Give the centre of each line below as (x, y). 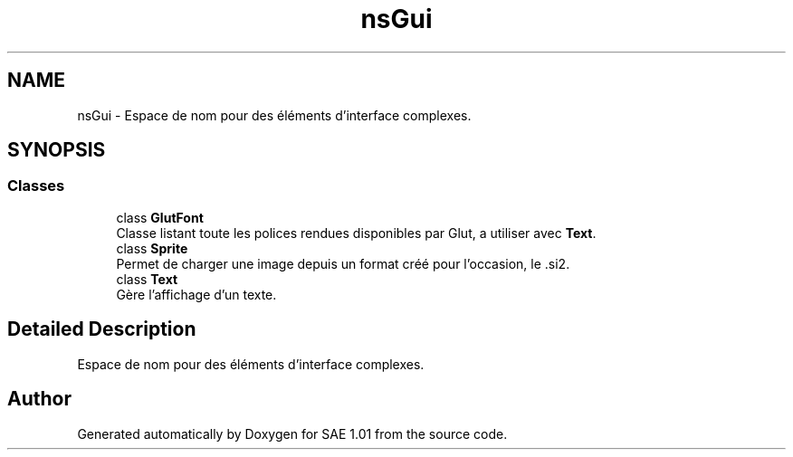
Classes (36, 186)
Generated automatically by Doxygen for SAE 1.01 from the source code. (292, 433)
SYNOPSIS (57, 150)
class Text (147, 279)
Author (39, 399)
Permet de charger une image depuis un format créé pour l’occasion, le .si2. (343, 263)
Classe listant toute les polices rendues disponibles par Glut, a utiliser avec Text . (356, 233)
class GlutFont (160, 217)
